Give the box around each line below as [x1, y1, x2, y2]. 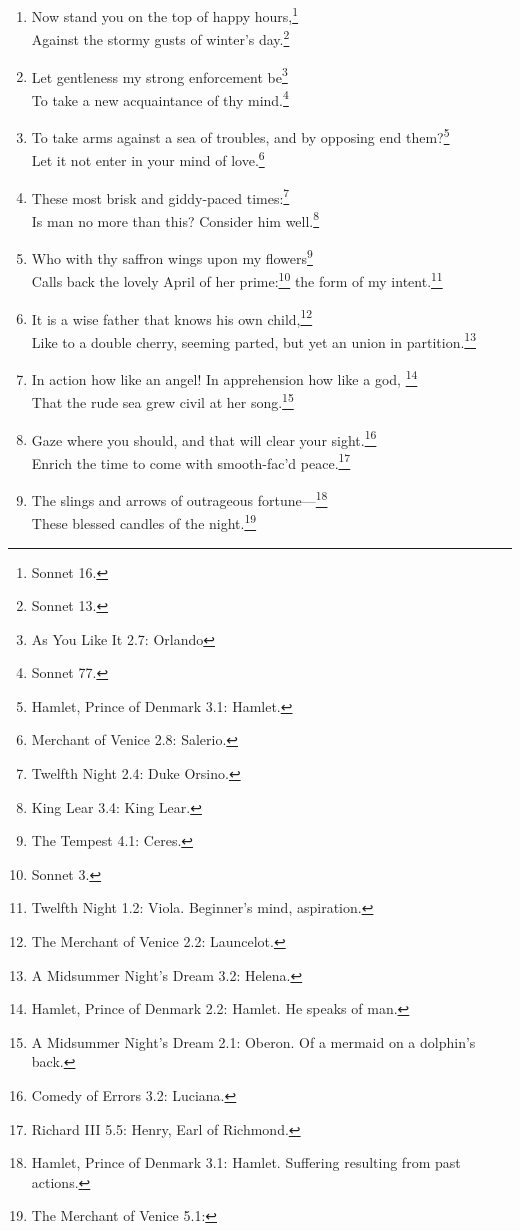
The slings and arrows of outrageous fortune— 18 [31, 487, 328, 510]
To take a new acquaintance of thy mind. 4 [31, 86, 289, 110]
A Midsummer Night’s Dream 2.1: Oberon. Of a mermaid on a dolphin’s [31, 1031, 476, 1052]
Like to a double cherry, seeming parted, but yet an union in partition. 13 [31, 328, 476, 352]
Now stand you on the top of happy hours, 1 [31, 3, 299, 26]
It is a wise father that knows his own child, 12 [31, 305, 313, 329]
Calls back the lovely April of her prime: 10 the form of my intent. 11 [31, 268, 443, 291]
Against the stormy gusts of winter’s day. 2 [31, 26, 290, 49]
